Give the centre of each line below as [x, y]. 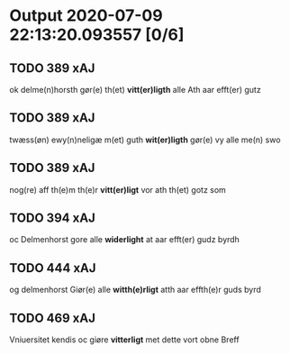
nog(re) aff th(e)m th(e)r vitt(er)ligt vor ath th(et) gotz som [118, 189]
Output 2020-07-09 [86, 16]
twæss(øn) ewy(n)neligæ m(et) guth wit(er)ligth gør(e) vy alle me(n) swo [145, 140]
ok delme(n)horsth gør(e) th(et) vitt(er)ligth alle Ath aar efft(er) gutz [135, 90]
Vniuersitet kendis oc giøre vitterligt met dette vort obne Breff [125, 340]
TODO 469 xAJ [53, 318]
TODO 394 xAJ [53, 218]
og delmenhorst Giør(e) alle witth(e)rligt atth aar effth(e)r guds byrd [135, 290]
